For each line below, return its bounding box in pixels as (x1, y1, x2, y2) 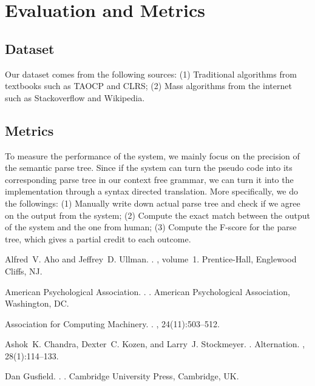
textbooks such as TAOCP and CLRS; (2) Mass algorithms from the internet (5, 79, 292, 92)
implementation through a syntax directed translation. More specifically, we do (5, 185, 299, 198)
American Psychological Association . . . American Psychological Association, (5, 285, 290, 298)
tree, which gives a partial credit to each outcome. (5, 232, 191, 245)
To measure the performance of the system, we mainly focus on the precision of (5, 149, 300, 162)
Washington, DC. (5, 297, 69, 310)
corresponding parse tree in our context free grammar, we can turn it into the (5, 173, 294, 185)
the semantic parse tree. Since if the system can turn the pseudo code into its (5, 161, 293, 174)
